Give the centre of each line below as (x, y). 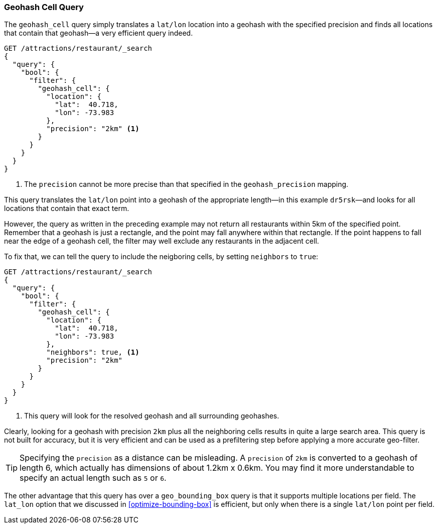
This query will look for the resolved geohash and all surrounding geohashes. (152, 416)
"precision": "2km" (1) (93, 129)
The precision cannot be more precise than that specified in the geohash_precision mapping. (186, 184)
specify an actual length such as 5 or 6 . (93, 478)
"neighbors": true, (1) (93, 352)
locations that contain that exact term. (67, 208)
